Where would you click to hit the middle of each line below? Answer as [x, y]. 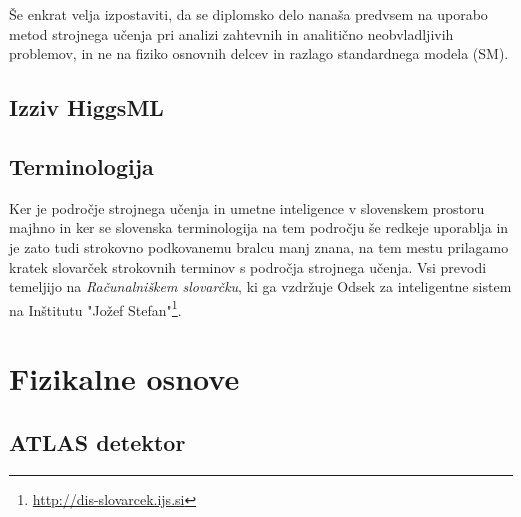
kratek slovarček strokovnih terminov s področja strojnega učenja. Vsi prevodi [248, 266]
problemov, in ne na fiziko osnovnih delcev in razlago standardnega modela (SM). [259, 53]
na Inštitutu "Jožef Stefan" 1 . [95, 308]
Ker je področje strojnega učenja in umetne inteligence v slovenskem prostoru [247, 207]
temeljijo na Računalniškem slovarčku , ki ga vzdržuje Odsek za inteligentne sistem [260, 286]
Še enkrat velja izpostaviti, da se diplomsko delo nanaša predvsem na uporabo [248, 14]
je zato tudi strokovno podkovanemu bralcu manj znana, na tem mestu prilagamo [259, 246]
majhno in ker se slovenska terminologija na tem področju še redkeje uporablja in [259, 227]
